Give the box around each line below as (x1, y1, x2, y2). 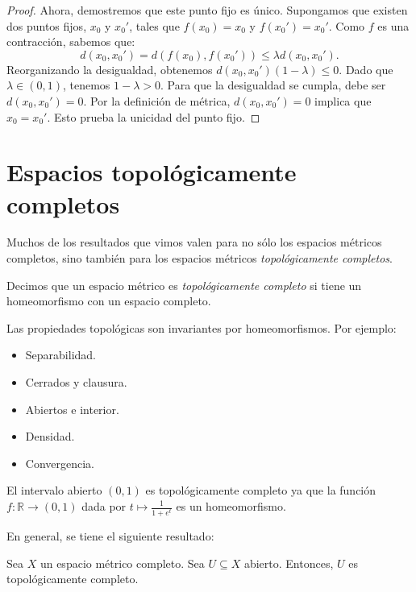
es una (377, 17, 410, 34)
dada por (81, 498, 127, 514)
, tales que (129, 17, 180, 34)
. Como (328, 17, 365, 34)
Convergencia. (25, 454, 95, 471)
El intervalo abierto (6, 482, 102, 499)
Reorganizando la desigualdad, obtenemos (6, 60, 213, 77)
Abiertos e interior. (25, 400, 119, 417)
